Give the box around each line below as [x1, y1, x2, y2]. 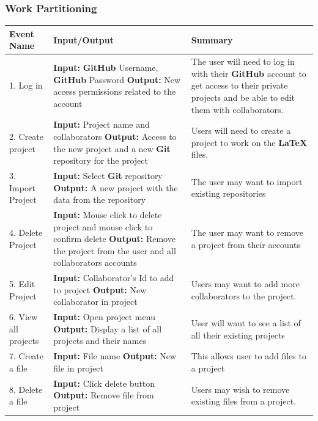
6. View [9, 310, 38, 323]
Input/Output [53, 33, 114, 46]
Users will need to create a [191, 124, 291, 137]
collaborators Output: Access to [53, 130, 177, 142]
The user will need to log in [191, 55, 295, 68]
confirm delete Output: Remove [53, 232, 176, 245]
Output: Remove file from [53, 389, 154, 401]
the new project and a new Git [53, 142, 171, 155]
